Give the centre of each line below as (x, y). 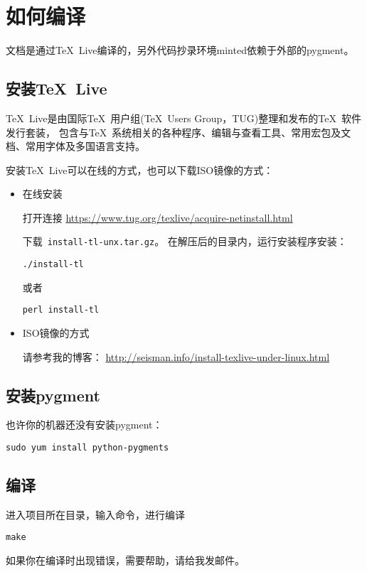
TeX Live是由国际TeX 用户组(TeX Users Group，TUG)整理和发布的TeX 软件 (183, 118)
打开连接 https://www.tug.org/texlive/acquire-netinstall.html (158, 217)
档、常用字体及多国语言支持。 (75, 146)
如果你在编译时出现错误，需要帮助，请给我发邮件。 (125, 560)
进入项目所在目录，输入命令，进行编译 (95, 514)
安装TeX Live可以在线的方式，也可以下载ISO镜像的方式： (140, 169)
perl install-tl (61, 310)
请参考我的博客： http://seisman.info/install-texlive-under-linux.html (176, 356)
